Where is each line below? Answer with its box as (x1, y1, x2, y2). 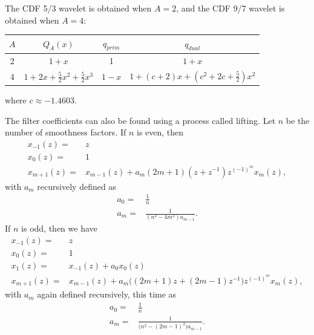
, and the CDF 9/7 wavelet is (176, 2, 285, 14)
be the (286, 114, 310, 126)
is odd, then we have (21, 222, 97, 235)
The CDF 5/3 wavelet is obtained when (5, 2, 152, 14)
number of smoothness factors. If (5, 126, 126, 138)
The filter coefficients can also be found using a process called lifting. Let (5, 114, 276, 126)
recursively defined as (37, 180, 116, 192)
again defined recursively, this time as (37, 288, 177, 301)
